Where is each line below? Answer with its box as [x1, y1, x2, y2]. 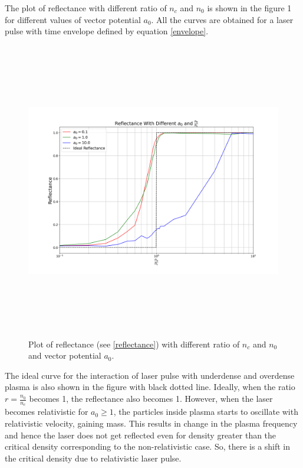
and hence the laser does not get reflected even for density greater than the [5, 428, 276, 441]
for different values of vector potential [5, 13, 141, 25]
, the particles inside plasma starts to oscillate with [113, 405, 298, 418]
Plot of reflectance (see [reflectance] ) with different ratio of [28, 337, 240, 350]
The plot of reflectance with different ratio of [5, 2, 167, 14]
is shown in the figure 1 [207, 2, 292, 14]
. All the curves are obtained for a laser [151, 13, 294, 25]
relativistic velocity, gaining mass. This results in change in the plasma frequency [5, 417, 298, 429]
